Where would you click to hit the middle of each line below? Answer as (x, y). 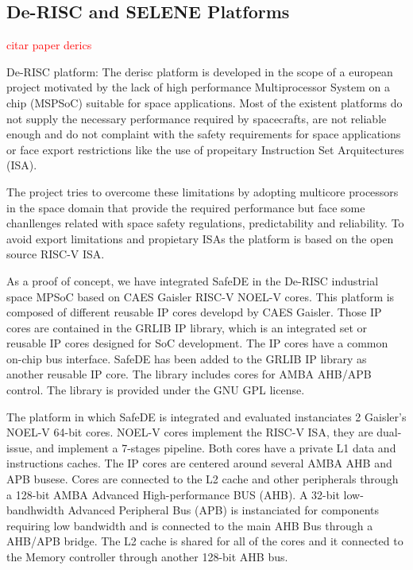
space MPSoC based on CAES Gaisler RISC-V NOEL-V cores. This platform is (201, 296)
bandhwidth (35, 510)
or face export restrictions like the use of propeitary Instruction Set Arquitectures (205, 149)
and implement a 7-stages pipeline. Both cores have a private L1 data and (216, 447)
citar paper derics (49, 45)
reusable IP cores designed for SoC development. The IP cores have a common (197, 343)
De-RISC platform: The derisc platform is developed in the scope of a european (200, 71)
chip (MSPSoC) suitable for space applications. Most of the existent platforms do (205, 102)
